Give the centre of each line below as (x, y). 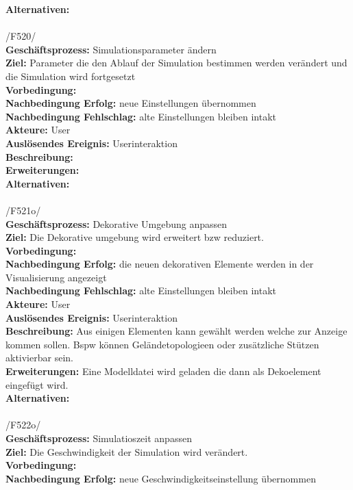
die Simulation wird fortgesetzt (71, 76)
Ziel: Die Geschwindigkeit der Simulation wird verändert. (127, 451)
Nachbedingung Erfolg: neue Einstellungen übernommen (131, 103)
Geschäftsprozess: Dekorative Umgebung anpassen (117, 223)
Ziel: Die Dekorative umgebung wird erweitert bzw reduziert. (135, 237)
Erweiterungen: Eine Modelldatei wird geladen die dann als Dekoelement (163, 371)
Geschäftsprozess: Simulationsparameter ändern (111, 49)
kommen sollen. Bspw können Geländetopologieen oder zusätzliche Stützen (162, 344)
